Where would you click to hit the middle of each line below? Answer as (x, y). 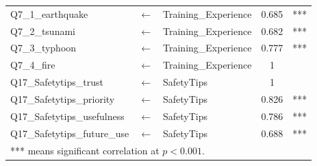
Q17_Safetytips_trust (57, 82)
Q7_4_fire (33, 65)
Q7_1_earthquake (49, 13)
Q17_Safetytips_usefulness (67, 116)
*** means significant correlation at (85, 150)
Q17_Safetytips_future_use (70, 133)
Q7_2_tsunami (43, 31)
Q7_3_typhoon (43, 48)
